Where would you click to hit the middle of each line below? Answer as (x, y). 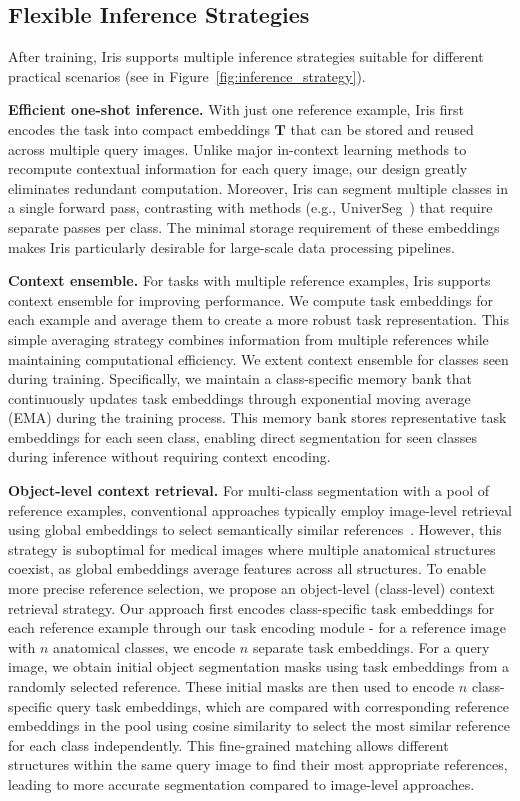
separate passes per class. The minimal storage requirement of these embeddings (254, 226)
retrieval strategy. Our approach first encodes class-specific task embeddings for (251, 607)
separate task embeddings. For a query (371, 646)
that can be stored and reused (382, 128)
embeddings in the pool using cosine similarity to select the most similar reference (259, 725)
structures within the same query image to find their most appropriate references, (258, 764)
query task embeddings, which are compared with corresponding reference (283, 705)
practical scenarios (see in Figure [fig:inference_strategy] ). (187, 75)
